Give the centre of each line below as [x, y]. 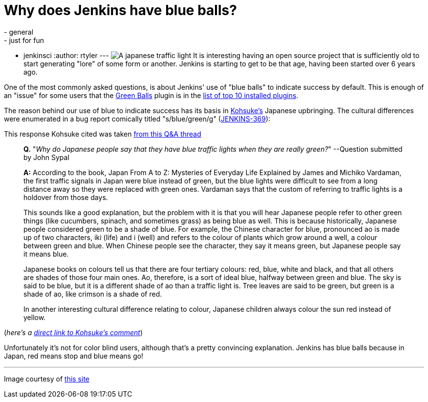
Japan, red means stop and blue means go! [74, 356]
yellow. [35, 317]
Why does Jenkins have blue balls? [120, 10]
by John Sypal [46, 157]
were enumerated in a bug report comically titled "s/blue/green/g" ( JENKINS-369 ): [137, 119]
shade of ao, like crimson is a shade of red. [93, 294]
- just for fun [24, 40]
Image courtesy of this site [47, 379]
